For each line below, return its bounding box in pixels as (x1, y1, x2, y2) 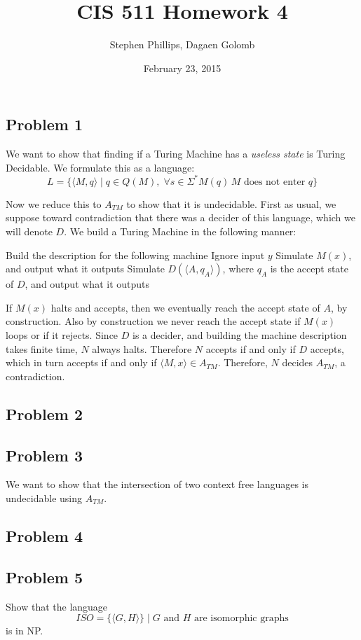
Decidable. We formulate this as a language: (6, 160, 195, 174)
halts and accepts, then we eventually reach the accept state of (50, 300, 320, 314)
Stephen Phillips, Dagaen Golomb (109, 37, 255, 52)
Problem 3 (6, 444, 83, 466)
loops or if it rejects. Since (6, 327, 118, 342)
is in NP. (6, 623, 43, 638)
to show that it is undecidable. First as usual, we (126, 196, 336, 211)
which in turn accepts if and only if (6, 355, 157, 370)
